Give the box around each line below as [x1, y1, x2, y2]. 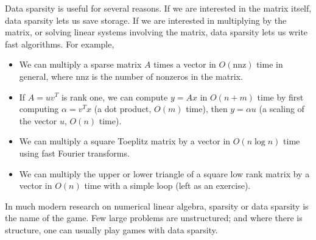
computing [19, 102, 59, 115]
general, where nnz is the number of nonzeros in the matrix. [19, 69, 243, 82]
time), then [186, 102, 228, 115]
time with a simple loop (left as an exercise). [84, 179, 251, 192]
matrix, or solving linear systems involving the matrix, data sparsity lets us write [5, 26, 308, 38]
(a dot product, [94, 102, 152, 115]
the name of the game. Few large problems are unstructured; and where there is [5, 211, 303, 224]
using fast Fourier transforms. [19, 146, 130, 159]
